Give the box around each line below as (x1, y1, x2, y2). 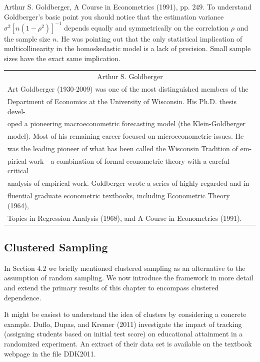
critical (7, 165, 29, 176)
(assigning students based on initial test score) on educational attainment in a (4, 328, 243, 339)
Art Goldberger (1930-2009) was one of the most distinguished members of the (7, 84, 248, 94)
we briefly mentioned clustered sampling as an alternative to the (48, 262, 245, 273)
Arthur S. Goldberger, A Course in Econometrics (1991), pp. (4, 2, 190, 12)
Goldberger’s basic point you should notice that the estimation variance (4, 11, 224, 22)
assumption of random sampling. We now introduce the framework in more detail (4, 272, 253, 283)
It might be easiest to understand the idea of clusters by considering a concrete (4, 309, 246, 319)
